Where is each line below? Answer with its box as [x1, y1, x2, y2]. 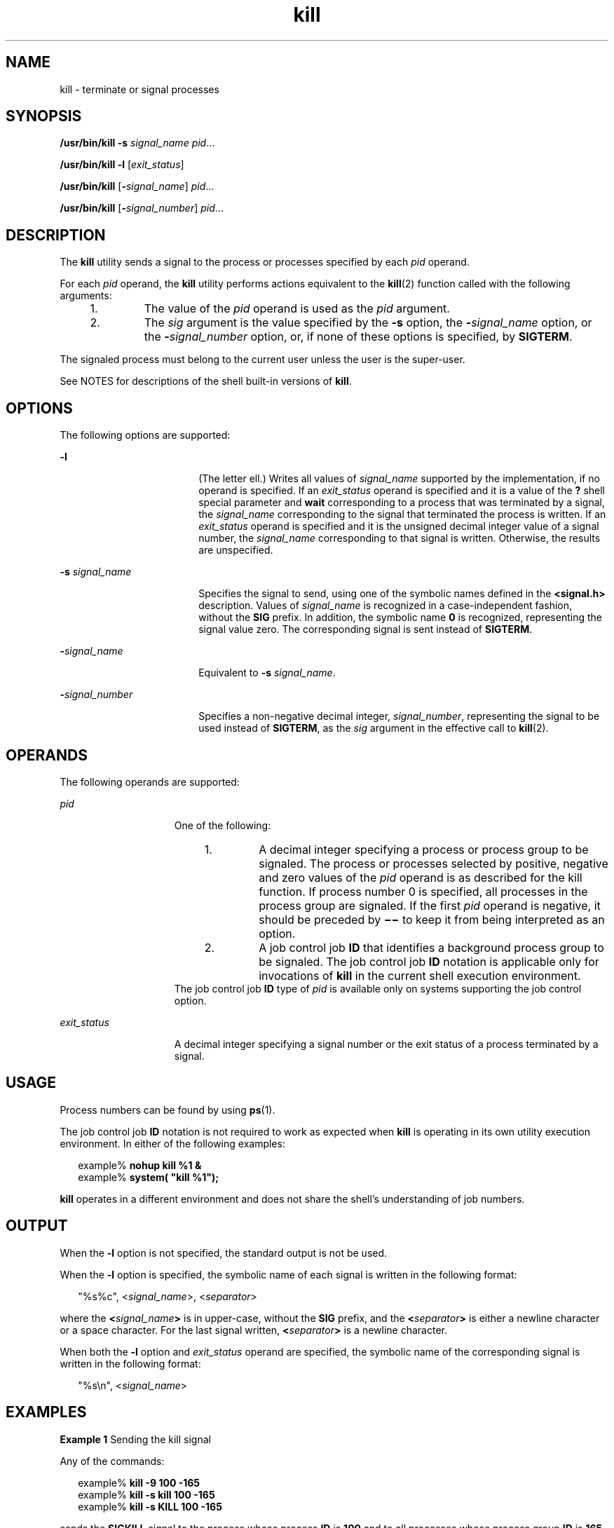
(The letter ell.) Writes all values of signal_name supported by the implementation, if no [198, 472, 600, 485]
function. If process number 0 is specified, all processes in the [259, 884, 588, 899]
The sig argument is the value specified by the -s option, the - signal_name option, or [144, 315, 592, 330]
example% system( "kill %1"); [78, 1171, 219, 1183]
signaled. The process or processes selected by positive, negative [259, 856, 608, 871]
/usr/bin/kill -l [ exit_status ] [60, 158, 184, 171]
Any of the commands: [60, 1454, 165, 1467]
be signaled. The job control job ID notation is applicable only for [259, 954, 599, 969]
